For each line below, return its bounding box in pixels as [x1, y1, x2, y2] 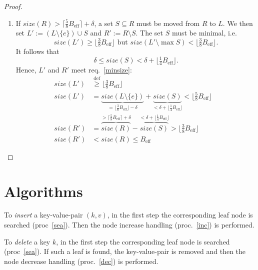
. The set [135, 27, 163, 38]
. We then [222, 17, 253, 28]
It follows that [15, 46, 59, 56]
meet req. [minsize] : [71, 64, 132, 75]
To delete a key [4, 236, 50, 246]
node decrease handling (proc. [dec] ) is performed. [4, 255, 158, 266]
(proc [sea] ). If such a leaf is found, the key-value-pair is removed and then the [4, 246, 246, 256]
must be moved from [136, 17, 200, 28]
